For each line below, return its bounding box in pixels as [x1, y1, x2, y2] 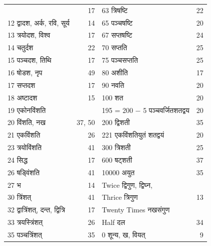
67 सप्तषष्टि [101, 30, 132, 40]
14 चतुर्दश [7, 42, 33, 53]
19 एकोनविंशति [7, 104, 46, 115]
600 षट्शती [101, 154, 132, 165]
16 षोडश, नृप [7, 67, 42, 77]
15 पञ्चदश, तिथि [7, 55, 51, 65]
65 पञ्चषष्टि [101, 17, 133, 28]
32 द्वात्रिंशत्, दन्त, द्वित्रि [7, 204, 65, 215]
